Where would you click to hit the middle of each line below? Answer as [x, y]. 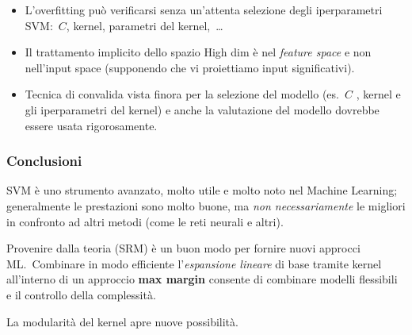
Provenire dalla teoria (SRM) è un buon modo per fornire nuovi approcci [183, 248]
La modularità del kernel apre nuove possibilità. [122, 321]
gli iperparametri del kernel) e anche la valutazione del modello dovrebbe [202, 109]
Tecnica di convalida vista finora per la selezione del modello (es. [182, 94]
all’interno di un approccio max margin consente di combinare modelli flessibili [202, 279]
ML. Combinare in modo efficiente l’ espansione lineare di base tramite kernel [194, 263]
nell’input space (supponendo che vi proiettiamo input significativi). [190, 67]
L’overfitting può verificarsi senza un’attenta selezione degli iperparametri [204, 10]
